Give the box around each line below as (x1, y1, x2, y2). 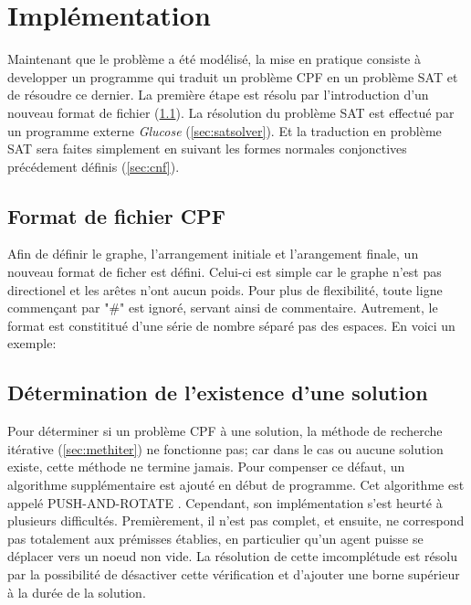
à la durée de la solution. (7, 582, 146, 601)
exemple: (7, 334, 57, 353)
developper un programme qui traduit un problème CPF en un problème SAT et (7, 67, 458, 86)
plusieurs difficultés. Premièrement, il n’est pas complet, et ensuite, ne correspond (7, 511, 465, 530)
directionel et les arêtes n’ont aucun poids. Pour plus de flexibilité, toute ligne (7, 280, 443, 299)
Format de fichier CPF (7, 201, 225, 229)
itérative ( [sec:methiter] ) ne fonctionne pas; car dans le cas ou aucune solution (7, 439, 444, 458)
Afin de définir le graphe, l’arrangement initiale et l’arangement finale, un (7, 244, 419, 263)
